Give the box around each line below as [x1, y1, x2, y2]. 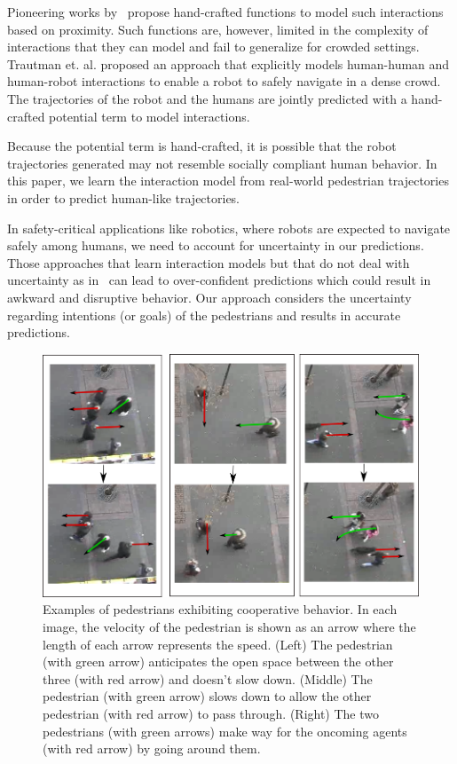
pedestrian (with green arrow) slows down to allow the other [43, 687, 372, 705]
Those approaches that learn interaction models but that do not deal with [7, 253, 410, 272]
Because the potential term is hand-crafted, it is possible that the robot [7, 137, 397, 155]
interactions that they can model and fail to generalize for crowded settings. [7, 37, 420, 56]
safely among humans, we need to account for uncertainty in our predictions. [7, 236, 424, 255]
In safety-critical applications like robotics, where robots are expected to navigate [7, 218, 451, 237]
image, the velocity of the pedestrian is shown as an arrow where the [43, 618, 416, 636]
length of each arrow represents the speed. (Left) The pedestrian [43, 634, 393, 653]
